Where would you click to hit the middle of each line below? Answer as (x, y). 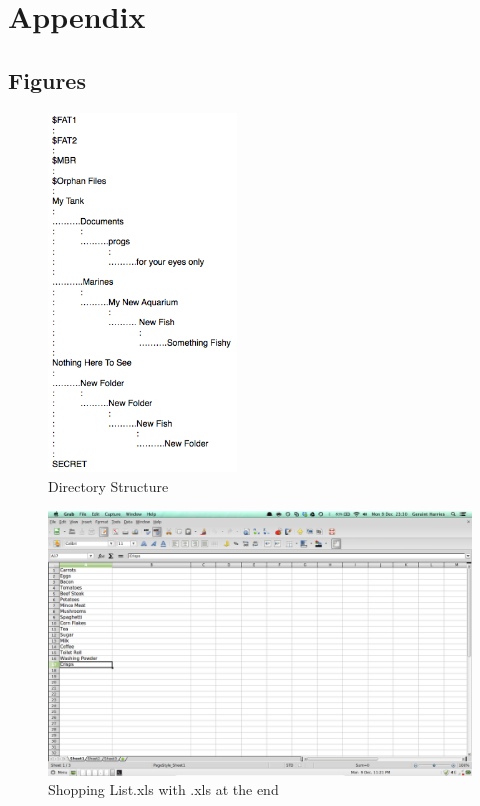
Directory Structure (108, 486)
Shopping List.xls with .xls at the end (163, 789)
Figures (47, 79)
